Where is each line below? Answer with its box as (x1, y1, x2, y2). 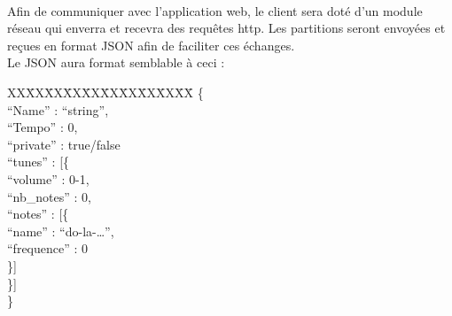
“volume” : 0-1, (7, 169, 90, 188)
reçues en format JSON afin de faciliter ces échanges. (7, 35, 295, 54)
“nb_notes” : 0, (7, 187, 91, 205)
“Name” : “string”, (7, 100, 109, 119)
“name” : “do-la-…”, (7, 221, 114, 240)
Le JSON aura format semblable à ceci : (7, 53, 225, 72)
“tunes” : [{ (7, 152, 70, 171)
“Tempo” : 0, (7, 118, 78, 136)
